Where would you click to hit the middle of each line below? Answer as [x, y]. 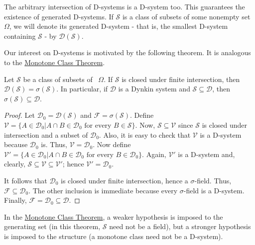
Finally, [15, 200]
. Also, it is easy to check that [145, 134]
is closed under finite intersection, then [181, 79]
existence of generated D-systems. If [59, 16]
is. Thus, [54, 144]
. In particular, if [82, 89]
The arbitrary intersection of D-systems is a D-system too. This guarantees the [125, 6]
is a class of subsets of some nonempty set [186, 16]
